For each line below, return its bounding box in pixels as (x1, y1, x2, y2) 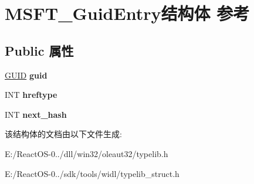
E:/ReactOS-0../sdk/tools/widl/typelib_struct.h (5, 167, 180, 179)
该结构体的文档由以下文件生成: (5, 128, 122, 140)
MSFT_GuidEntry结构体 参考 (5, 1, 250, 25)
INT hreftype (5, 88, 57, 101)
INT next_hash (5, 108, 67, 120)
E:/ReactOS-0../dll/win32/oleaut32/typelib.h (5, 147, 168, 159)
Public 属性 (5, 41, 74, 59)
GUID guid (5, 69, 48, 81)
